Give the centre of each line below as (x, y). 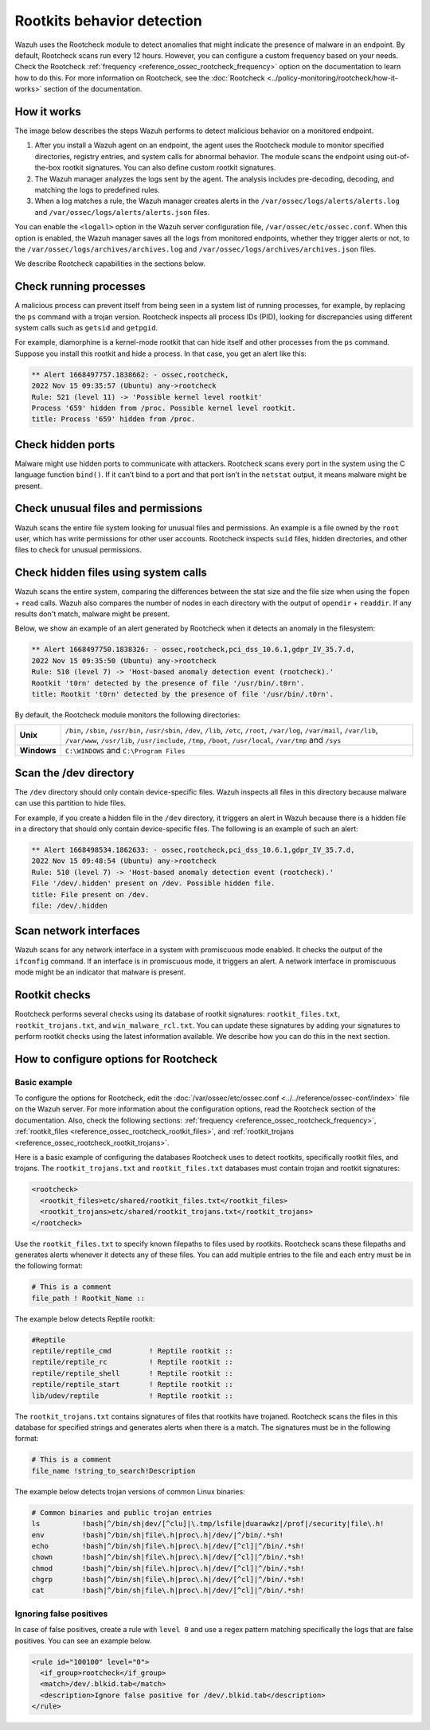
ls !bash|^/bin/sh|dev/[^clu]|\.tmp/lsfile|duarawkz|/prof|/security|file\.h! (208, 1524)
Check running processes (80, 287)
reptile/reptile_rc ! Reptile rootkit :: (133, 1362)
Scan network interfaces (78, 931)
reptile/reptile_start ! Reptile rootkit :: (133, 1384)
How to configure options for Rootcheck (116, 1059)
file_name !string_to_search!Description (113, 1470)
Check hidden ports (65, 445)
